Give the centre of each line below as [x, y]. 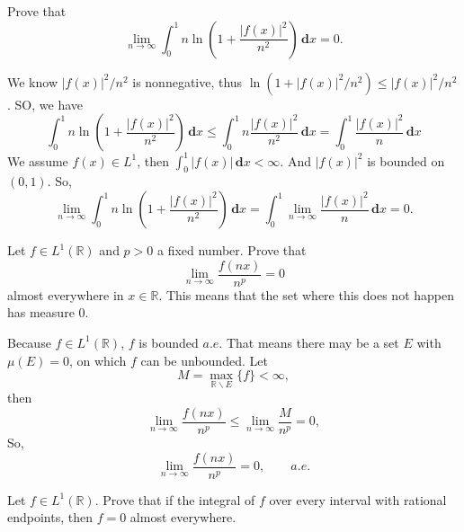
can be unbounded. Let [204, 360]
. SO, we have [45, 104]
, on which [98, 360]
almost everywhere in [66, 294]
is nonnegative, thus [187, 81]
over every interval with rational [358, 499]
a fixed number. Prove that [232, 250]
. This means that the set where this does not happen [306, 294]
